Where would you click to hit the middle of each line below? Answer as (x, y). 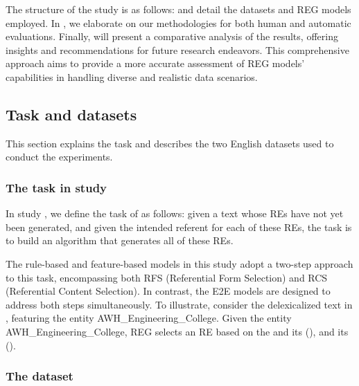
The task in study (56, 187)
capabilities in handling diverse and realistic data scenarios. (132, 76)
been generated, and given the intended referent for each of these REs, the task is (179, 227)
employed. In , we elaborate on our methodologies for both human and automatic (178, 22)
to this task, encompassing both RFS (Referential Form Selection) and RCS (167, 277)
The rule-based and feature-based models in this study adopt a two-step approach (179, 263)
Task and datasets (71, 114)
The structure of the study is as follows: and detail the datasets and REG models (178, 9)
